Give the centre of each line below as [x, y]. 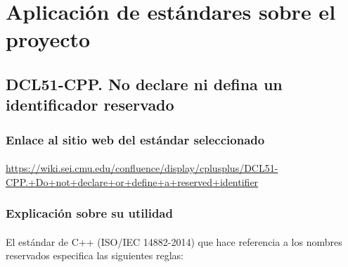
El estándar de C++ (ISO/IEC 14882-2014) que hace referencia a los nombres [174, 241]
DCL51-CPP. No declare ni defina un [144, 83]
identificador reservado [90, 105]
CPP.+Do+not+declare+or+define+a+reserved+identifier [132, 181]
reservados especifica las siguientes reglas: [95, 255]
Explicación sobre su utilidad [89, 213]
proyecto [48, 39]
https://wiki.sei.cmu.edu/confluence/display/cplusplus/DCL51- [142, 168]
